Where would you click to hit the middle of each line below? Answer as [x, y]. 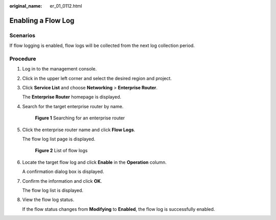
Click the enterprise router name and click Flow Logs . [79, 130]
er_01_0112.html [66, 6]
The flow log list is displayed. [53, 190]
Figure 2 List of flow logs [61, 151]
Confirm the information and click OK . [62, 181]
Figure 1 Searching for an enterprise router [80, 118]
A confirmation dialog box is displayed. [63, 172]
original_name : [26, 6]
